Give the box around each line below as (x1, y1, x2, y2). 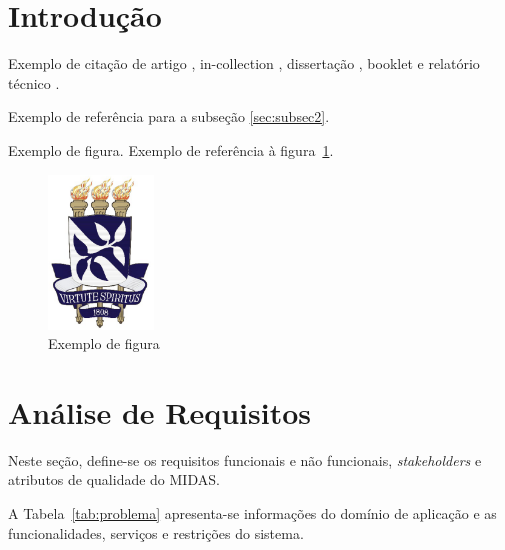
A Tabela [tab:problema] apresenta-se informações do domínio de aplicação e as (8, 503, 497, 524)
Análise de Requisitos (8, 391, 312, 432)
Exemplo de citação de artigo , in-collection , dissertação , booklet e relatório (8, 53, 480, 74)
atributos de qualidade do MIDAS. (8, 469, 220, 490)
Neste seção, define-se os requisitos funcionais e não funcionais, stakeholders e (8, 449, 482, 470)
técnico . (8, 72, 60, 93)
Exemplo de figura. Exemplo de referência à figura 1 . (8, 139, 334, 160)
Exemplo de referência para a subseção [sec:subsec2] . (8, 106, 330, 127)
